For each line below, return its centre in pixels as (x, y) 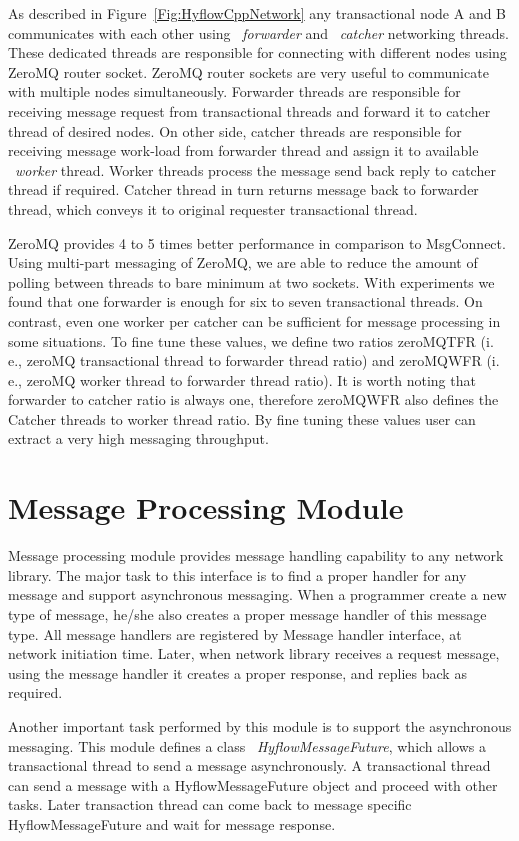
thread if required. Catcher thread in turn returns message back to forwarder (243, 189)
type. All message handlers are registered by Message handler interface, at (235, 633)
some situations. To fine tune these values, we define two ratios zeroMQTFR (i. (251, 340)
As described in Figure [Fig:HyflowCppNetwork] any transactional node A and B (257, 13)
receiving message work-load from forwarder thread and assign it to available (243, 150)
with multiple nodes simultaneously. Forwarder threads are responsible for (234, 91)
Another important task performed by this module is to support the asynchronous (260, 725)
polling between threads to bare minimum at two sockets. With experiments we (251, 281)
